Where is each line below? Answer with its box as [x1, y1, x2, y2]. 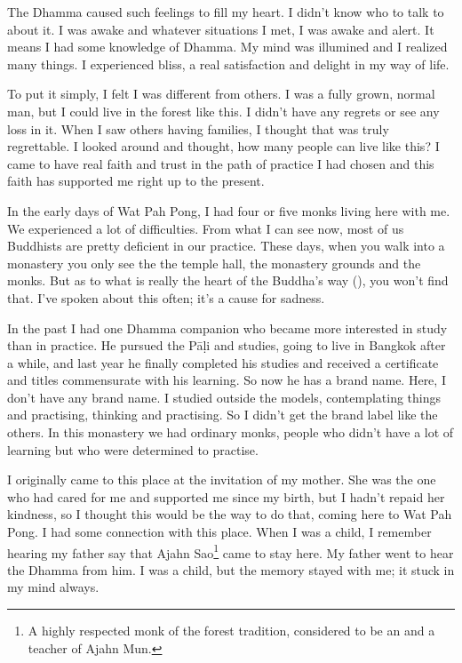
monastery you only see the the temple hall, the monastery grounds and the [7, 253, 421, 272]
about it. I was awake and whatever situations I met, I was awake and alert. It [7, 20, 434, 38]
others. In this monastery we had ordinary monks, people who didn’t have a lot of [7, 423, 454, 442]
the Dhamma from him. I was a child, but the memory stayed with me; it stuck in [7, 560, 455, 579]
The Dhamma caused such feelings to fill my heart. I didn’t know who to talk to [7, 3, 444, 20]
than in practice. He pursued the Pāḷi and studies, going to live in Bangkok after [7, 336, 446, 355]
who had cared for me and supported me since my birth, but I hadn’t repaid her [7, 487, 445, 506]
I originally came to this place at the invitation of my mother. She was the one [7, 470, 436, 489]
